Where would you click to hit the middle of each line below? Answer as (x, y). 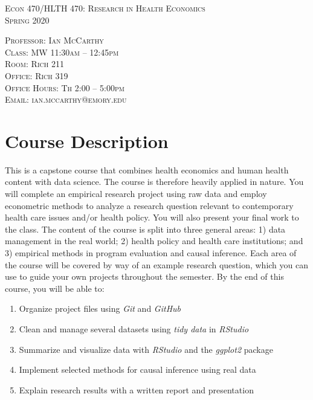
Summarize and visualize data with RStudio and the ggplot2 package (146, 349)
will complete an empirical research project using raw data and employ (136, 194)
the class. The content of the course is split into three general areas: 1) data (145, 229)
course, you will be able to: (55, 288)
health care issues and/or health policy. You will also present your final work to (152, 217)
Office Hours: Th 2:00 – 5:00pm (65, 87)
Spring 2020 (27, 20)
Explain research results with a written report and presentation (136, 389)
